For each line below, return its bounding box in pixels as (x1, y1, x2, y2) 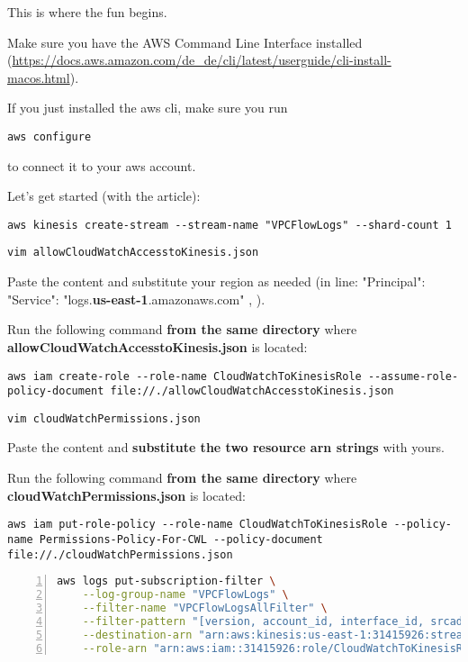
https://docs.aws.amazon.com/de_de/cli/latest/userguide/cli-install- (12, 50, 391, 69)
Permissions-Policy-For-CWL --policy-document (39, 532, 323, 546)
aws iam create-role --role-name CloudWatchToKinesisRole (7, 369, 362, 383)
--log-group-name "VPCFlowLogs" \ (82, 588, 289, 602)
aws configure (7, 130, 92, 143)
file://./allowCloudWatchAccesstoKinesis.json (110, 385, 394, 398)
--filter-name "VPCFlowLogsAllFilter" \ (82, 601, 328, 614)
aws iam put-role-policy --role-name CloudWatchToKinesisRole (7, 518, 388, 531)
